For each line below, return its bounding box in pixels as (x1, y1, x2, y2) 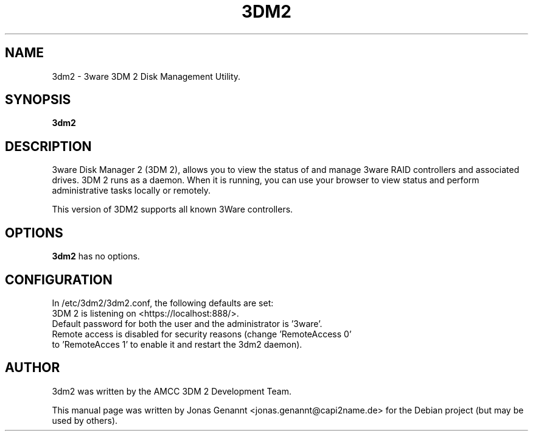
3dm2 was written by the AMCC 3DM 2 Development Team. (52, 385, 291, 396)
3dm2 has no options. (52, 251, 140, 262)
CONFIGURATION (5, 272, 113, 287)
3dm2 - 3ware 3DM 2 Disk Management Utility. (52, 71, 241, 82)
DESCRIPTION (5, 138, 92, 154)
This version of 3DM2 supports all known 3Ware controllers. (52, 204, 293, 215)
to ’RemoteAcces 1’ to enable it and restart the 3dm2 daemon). (52, 339, 302, 350)
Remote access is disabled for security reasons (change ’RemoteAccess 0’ (52, 328, 352, 339)
